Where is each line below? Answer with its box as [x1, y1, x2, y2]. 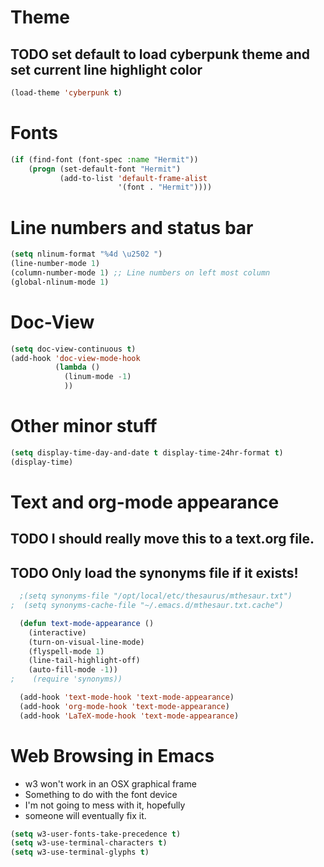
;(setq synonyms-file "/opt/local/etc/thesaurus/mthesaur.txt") [19, 591, 293, 601]
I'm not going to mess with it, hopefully [24, 799, 186, 811]
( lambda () [54, 362, 101, 373]
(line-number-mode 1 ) [10, 259, 101, 269]
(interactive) [28, 627, 87, 638]
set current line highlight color [10, 61, 203, 78]
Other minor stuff [10, 415, 158, 438]
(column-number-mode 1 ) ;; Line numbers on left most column [10, 268, 271, 278]
